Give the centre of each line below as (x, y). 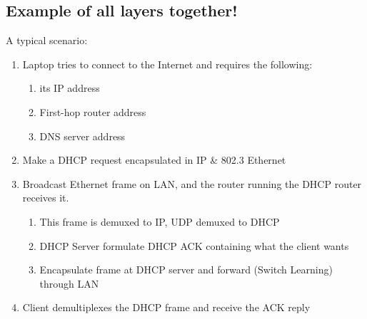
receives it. (46, 198)
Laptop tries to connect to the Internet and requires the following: (167, 64)
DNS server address (82, 136)
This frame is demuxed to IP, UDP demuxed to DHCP (160, 221)
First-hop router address (93, 111)
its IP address (70, 88)
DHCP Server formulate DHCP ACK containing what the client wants (194, 245)
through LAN (69, 283)
